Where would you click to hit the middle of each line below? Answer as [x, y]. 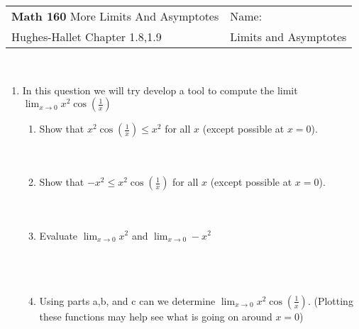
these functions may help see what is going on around [156, 316]
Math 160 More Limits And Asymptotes [115, 16]
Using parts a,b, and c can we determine [127, 300]
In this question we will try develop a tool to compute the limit [160, 90]
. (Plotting [330, 300]
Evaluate [59, 235]
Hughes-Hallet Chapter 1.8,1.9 [87, 37]
